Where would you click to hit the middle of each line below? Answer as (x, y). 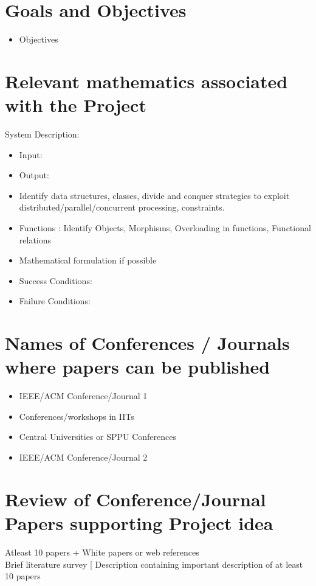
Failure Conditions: (55, 301)
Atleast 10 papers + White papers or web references (102, 552)
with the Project (76, 105)
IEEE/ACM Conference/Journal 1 (83, 396)
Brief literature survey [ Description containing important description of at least (154, 564)
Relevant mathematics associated (146, 81)
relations (35, 239)
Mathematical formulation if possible (88, 260)
